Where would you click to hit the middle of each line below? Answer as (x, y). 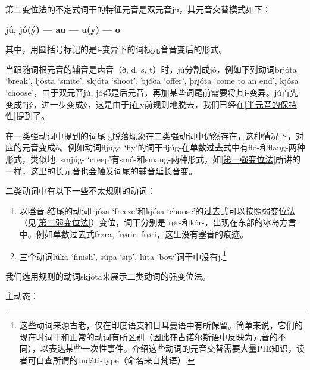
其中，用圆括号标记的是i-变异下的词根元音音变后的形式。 (116, 49)
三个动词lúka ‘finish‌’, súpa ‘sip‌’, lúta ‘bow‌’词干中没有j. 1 (123, 255)
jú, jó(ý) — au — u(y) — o (63, 29)
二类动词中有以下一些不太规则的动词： (80, 191)
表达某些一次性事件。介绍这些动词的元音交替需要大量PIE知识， (172, 348)
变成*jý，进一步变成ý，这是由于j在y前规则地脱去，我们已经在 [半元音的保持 (151, 104)
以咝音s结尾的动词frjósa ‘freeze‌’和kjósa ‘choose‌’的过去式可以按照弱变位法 (157, 210)
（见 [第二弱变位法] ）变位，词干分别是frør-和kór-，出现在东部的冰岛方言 (158, 222)
